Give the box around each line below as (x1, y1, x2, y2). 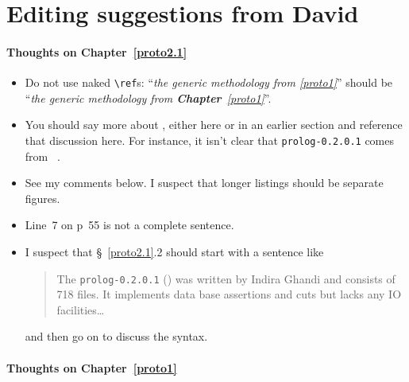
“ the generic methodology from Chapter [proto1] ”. (25, 89, 272, 106)
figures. (25, 189, 60, 206)
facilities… (56, 301, 105, 318)
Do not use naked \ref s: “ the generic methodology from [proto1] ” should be (25, 74, 393, 91)
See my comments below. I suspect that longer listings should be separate (25, 174, 384, 191)
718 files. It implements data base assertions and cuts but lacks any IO (56, 286, 402, 302)
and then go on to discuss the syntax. (25, 328, 208, 345)
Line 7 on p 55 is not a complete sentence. (25, 216, 234, 233)
